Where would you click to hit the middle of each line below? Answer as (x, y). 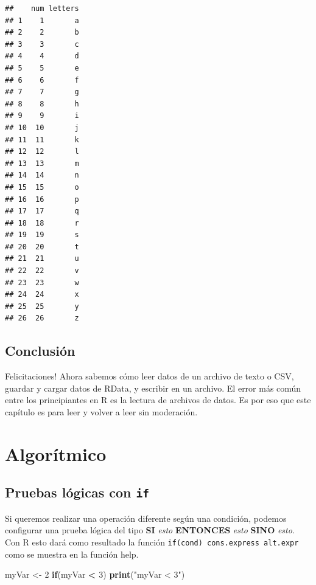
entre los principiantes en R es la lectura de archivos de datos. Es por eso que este (158, 400)
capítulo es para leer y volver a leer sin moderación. (101, 412)
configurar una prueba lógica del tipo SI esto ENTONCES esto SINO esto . (150, 530)
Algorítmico (56, 453)
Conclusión (40, 351)
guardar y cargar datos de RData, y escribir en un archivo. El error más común (153, 388)
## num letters (42, 9)
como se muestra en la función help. (72, 554)
